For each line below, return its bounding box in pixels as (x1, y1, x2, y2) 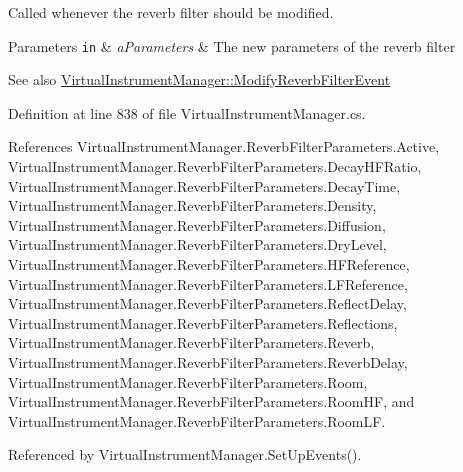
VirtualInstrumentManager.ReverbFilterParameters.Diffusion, (8, 214, 386, 235)
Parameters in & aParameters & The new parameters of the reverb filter (8, 35, 456, 56)
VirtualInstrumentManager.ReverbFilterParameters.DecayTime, (8, 175, 401, 196)
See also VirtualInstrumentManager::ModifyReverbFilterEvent (8, 69, 391, 90)
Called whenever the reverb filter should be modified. (8, 2, 334, 22)
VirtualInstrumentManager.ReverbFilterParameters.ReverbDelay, (8, 351, 408, 372)
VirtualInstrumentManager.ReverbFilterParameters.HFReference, (8, 254, 410, 274)
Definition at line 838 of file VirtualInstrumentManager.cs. (8, 102, 366, 123)
